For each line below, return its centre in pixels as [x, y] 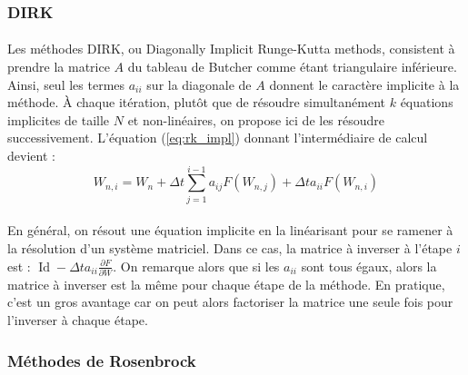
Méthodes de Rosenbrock [102, 360]
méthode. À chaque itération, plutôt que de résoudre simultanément [196, 102]
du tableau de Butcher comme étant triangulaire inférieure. [292, 67]
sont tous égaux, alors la [369, 266]
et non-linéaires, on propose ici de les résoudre [256, 119]
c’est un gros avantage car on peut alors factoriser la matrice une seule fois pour [230, 302]
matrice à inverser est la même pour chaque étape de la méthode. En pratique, [226, 284]
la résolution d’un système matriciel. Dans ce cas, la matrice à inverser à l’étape [230, 247]
